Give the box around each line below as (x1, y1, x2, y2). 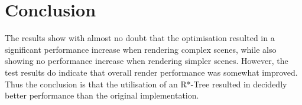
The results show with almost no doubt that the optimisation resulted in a (5, 32, 275, 44)
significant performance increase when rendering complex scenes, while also (5, 43, 277, 55)
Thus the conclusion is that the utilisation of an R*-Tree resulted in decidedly (5, 77, 287, 90)
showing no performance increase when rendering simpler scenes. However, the (5, 55, 288, 67)
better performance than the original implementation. (5, 89, 199, 101)
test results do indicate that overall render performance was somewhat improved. (5, 66, 298, 78)
